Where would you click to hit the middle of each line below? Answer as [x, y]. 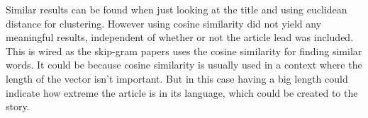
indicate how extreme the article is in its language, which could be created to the [182, 92]
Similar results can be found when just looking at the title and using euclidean [177, 9]
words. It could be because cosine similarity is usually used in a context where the [184, 65]
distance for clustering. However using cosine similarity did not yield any [164, 23]
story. [18, 106]
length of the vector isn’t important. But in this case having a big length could [177, 78]
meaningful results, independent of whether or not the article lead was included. [180, 37]
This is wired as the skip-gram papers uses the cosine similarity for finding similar [184, 51]
